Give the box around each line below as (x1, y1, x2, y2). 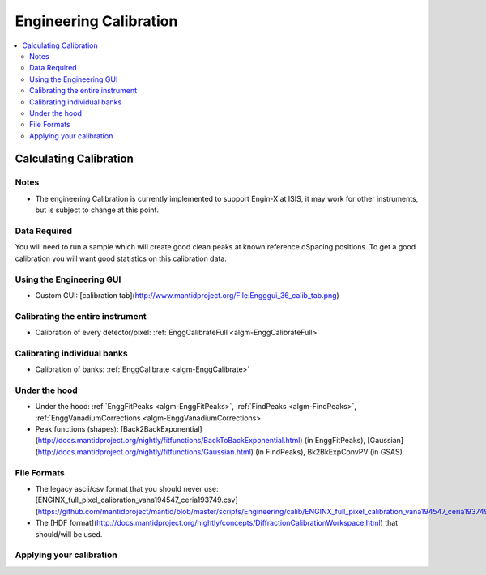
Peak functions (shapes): (35, 424, 119, 434)
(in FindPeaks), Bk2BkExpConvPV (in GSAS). (255, 446, 405, 457)
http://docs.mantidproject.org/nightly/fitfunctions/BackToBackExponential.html (37, 436, 301, 445)
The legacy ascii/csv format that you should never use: (35, 484, 219, 494)
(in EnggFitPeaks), (304, 436, 366, 445)
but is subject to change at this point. (35, 205, 160, 215)
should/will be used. (35, 529, 103, 539)
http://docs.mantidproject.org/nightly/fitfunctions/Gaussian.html (37, 446, 251, 457)
